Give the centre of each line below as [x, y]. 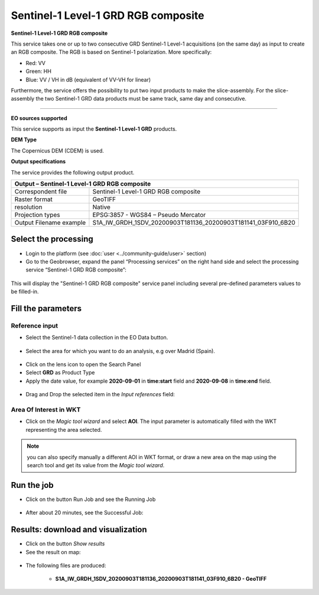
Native [101, 207]
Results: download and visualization [79, 530]
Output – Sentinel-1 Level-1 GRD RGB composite [83, 184]
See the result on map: [53, 552]
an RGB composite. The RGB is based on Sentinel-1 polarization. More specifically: [111, 52]
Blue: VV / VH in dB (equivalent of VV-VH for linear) [88, 79]
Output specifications [38, 161]
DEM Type [24, 140]
